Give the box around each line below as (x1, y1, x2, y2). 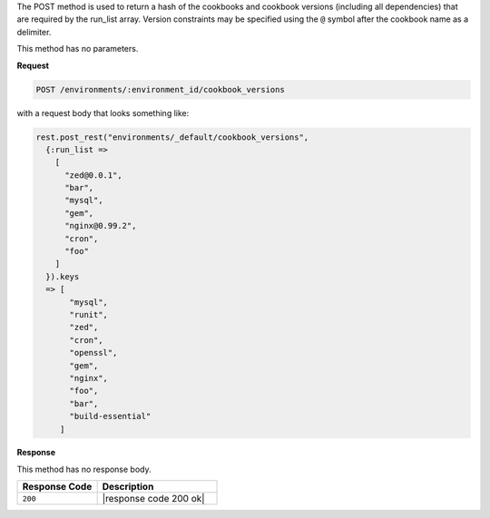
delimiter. (16, 26, 52, 37)
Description (102, 481, 154, 494)
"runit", (69, 309, 109, 319)
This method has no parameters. (16, 44, 139, 54)
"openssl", (69, 347, 118, 358)
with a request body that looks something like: (16, 107, 190, 118)
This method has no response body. (16, 464, 152, 474)
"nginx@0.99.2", (64, 220, 137, 231)
